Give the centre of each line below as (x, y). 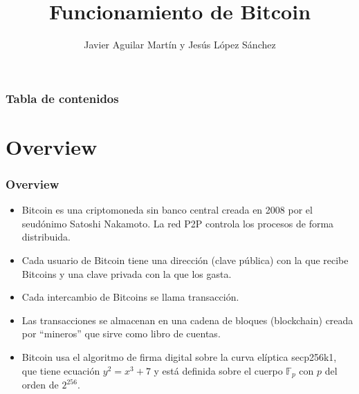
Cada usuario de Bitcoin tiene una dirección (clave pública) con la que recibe (185, 260)
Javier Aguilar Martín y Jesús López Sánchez (180, 45)
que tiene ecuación (61, 370)
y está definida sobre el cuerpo (218, 370)
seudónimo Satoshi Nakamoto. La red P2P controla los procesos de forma (178, 223)
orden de (40, 385)
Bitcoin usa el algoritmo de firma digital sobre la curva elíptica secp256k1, (179, 356)
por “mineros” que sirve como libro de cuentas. (121, 334)
